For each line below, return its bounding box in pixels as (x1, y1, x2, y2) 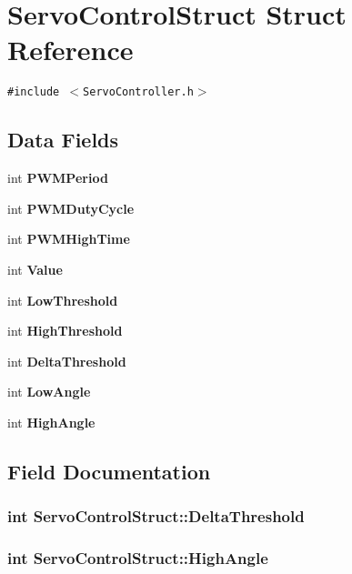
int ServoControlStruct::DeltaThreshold (7, 505, 305, 528)
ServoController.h (83, 86, 194, 99)
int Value (7, 259, 63, 278)
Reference (7, 31, 134, 68)
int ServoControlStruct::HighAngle (7, 547, 268, 569)
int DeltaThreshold (7, 351, 126, 370)
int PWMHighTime (7, 229, 130, 248)
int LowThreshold (7, 290, 118, 309)
